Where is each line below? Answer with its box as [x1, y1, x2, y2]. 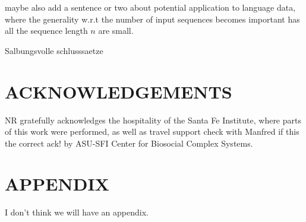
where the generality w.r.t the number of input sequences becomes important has [5, 12, 300, 25]
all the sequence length [5, 24, 88, 37]
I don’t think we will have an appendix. [5, 206, 149, 218]
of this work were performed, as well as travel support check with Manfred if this [5, 125, 299, 138]
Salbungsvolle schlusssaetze [5, 44, 103, 56]
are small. [98, 24, 134, 37]
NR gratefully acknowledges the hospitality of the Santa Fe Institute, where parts [5, 113, 301, 126]
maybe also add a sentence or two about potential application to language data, [5, 1, 296, 13]
